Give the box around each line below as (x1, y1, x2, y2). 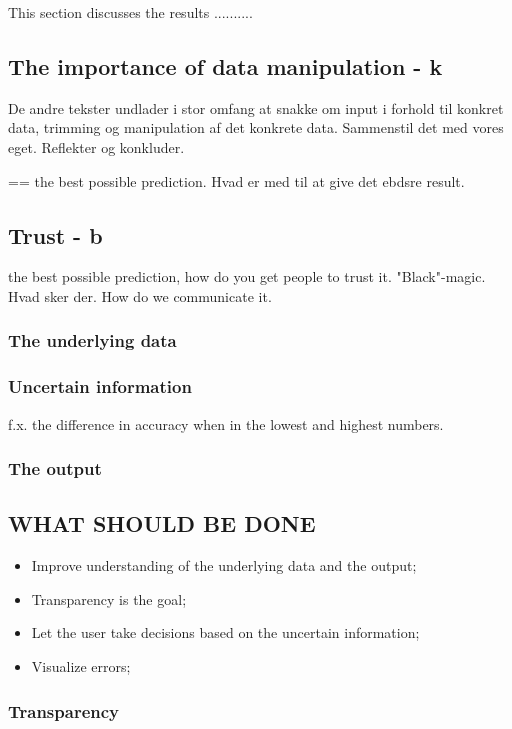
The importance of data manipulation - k (8, 50, 443, 81)
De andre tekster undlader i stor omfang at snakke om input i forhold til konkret (8, 97, 504, 118)
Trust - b (8, 219, 103, 250)
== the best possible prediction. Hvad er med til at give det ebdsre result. (8, 170, 465, 191)
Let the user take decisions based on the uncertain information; (31, 622, 420, 643)
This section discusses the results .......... (8, 2, 253, 22)
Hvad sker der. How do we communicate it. (8, 285, 272, 306)
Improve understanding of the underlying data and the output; (31, 555, 417, 576)
